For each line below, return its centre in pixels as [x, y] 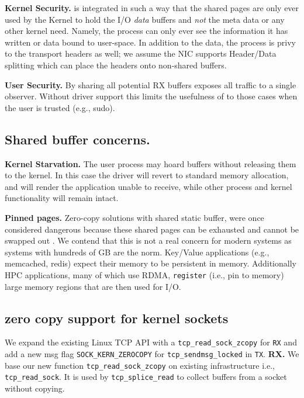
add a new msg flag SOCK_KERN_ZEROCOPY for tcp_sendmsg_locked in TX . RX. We [152, 354]
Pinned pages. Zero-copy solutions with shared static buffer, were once [134, 217]
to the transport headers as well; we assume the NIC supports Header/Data [141, 53]
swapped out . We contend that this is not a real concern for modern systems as [148, 240]
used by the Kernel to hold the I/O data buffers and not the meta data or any [145, 19]
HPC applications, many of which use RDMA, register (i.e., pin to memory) [144, 274]
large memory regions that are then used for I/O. [93, 286]
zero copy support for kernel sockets [117, 318]
